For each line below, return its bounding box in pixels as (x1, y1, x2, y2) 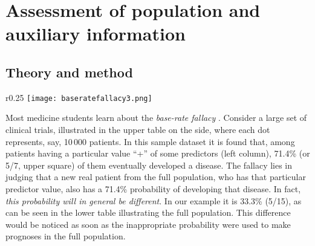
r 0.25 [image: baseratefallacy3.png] (5, 91, 152, 103)
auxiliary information (5, 21, 186, 46)
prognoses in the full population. (5, 230, 126, 242)
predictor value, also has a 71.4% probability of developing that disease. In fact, (5, 182, 301, 195)
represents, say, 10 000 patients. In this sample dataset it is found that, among (5, 135, 295, 147)
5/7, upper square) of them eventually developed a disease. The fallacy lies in (5, 158, 293, 171)
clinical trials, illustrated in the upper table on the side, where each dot (5, 123, 270, 136)
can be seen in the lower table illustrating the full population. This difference (5, 206, 291, 219)
